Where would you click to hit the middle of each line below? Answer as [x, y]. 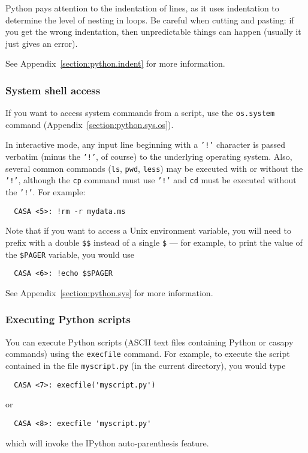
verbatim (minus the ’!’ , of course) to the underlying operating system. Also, [149, 157]
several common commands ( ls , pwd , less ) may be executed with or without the [154, 168]
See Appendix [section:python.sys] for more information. [109, 292]
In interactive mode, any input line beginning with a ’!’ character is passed [146, 144]
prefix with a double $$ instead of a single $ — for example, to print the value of [154, 242]
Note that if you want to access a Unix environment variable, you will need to [148, 230]
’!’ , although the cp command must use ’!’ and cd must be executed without [151, 180]
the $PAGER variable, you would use [70, 254]
